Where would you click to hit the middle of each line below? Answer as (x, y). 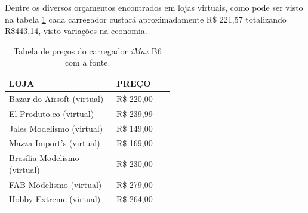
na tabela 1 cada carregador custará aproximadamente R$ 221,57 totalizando (146, 19)
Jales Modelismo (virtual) (56, 128)
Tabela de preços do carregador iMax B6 (87, 50)
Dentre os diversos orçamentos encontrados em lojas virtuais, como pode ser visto (154, 7)
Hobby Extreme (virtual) (55, 199)
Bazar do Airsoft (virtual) (56, 98)
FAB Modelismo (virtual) (56, 184)
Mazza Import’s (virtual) (55, 143)
